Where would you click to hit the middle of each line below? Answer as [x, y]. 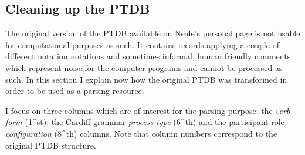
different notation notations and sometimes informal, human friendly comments [148, 56]
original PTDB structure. [51, 145]
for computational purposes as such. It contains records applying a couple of [142, 44]
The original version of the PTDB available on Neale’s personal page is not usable [153, 33]
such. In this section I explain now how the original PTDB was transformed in [146, 79]
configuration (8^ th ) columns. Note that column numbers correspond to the [141, 133]
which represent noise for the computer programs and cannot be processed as [144, 67]
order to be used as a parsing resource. [75, 91]
